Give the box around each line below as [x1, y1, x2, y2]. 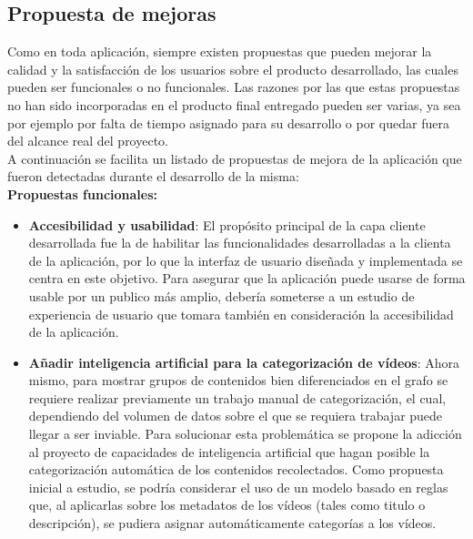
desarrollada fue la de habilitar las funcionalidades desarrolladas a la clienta [28, 233, 451, 252]
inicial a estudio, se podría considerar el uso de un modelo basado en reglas [28, 477, 448, 496]
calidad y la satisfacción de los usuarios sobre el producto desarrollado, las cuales [7, 59, 458, 78]
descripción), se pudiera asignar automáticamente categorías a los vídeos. [28, 514, 437, 533]
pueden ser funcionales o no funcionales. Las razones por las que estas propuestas [7, 77, 460, 97]
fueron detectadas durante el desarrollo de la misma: [7, 167, 299, 186]
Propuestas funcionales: [7, 184, 158, 203]
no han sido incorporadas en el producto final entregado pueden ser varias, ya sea [7, 95, 461, 114]
